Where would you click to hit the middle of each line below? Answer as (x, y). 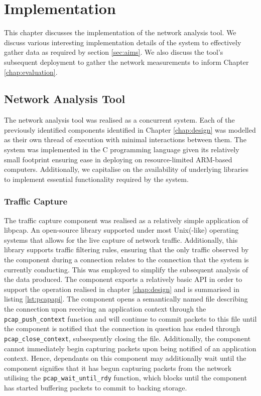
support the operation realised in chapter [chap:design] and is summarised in (122, 289)
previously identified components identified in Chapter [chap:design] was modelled (130, 129)
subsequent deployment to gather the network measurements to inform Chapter (126, 62)
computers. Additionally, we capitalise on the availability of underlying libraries (126, 169)
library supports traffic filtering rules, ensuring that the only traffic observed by (126, 250)
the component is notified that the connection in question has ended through (122, 328)
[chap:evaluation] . (31, 72)
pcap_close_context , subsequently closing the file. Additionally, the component (127, 338)
